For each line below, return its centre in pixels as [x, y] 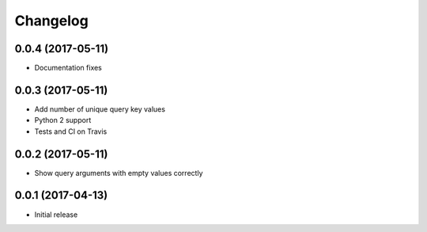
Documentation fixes [68, 68]
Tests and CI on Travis [71, 131]
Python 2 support [63, 120]
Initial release [56, 215]
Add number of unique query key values [100, 109]
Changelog [51, 21]
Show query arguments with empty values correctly [119, 173]
